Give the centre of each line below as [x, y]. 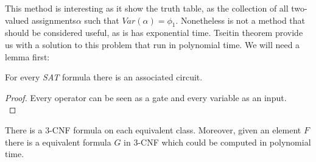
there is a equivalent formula [58, 142]
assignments [54, 20]
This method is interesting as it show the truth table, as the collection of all [147, 8]
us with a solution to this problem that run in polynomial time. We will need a [153, 44]
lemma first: [27, 56]
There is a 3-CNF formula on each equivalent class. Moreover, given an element [153, 129]
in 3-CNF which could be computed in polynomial [217, 142]
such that [102, 20]
